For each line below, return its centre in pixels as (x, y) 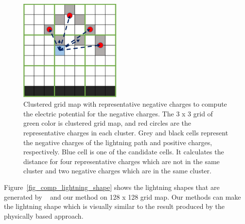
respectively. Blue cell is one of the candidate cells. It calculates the (124, 152)
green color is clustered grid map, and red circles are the (107, 123)
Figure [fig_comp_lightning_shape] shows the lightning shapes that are (112, 187)
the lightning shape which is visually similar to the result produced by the (114, 206)
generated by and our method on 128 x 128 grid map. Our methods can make (122, 196)
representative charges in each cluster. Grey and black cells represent (126, 133)
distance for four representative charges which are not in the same (122, 161)
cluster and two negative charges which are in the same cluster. (117, 171)
